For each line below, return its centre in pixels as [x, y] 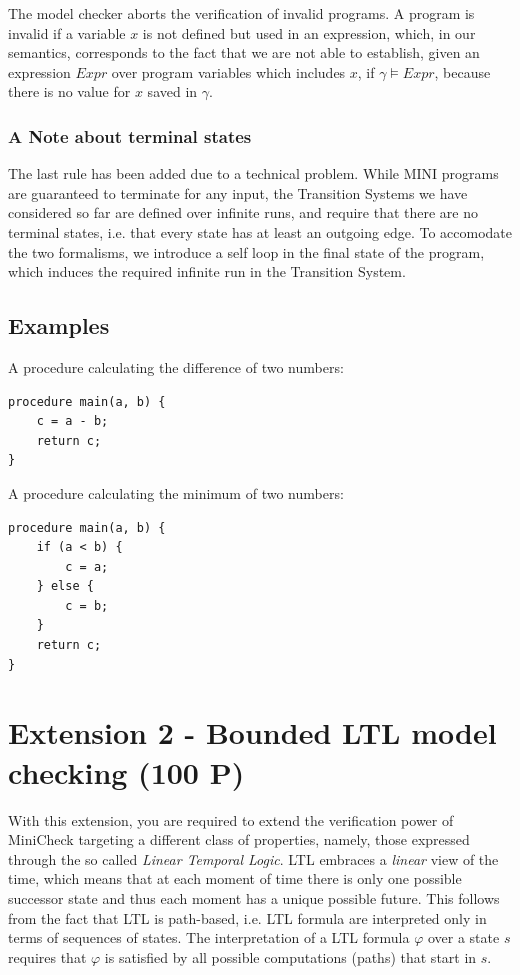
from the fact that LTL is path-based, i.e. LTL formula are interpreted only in [247, 917]
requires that [47, 956]
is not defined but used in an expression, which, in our [309, 32]
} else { [65, 586]
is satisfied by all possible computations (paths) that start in [290, 956]
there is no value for [69, 91]
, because [462, 71]
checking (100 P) [126, 771]
